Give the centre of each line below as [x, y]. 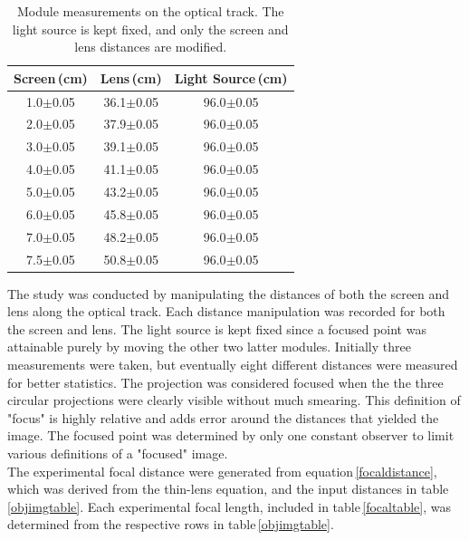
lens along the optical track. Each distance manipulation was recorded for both [226, 311]
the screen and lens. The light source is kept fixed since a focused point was [217, 328]
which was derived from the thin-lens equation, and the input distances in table [228, 489]
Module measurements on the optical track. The [150, 11]
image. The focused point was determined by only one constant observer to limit [231, 435]
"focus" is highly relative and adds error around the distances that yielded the [223, 417]
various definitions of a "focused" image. [118, 453]
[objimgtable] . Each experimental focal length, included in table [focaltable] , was [229, 506]
